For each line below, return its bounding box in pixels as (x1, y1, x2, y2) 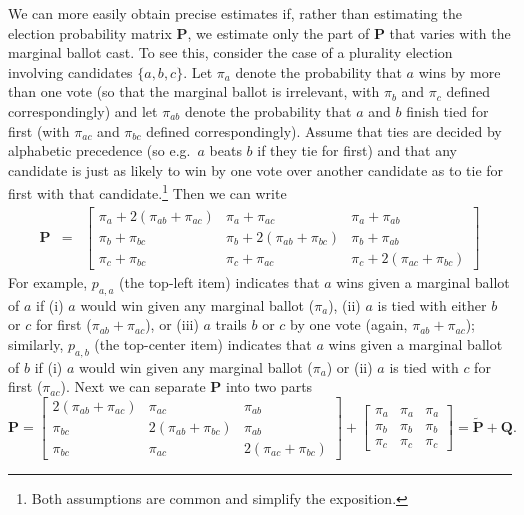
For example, (8, 271, 88, 292)
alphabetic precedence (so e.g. (8, 140, 191, 161)
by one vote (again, (290, 314, 408, 335)
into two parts (226, 376, 313, 397)
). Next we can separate (60, 376, 206, 397)
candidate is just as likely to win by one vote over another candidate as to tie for (8, 159, 504, 180)
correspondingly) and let (8, 100, 158, 121)
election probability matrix (8, 22, 172, 43)
